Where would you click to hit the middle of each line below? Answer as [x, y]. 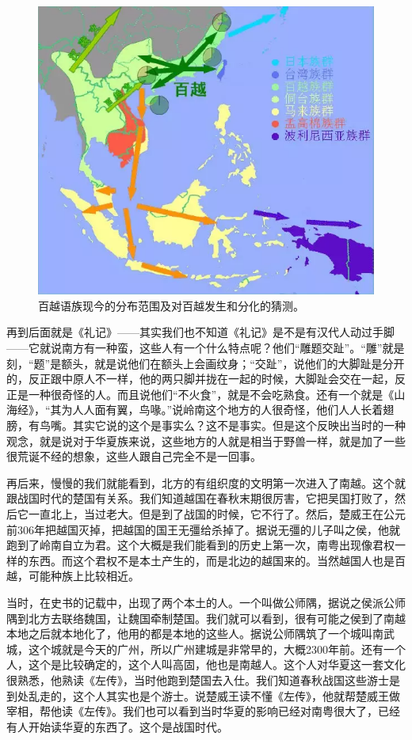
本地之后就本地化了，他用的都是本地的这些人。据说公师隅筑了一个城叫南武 [200, 634]
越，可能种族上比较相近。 [73, 576]
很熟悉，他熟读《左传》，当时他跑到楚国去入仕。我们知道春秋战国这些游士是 [203, 679]
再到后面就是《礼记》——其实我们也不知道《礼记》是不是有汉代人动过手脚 [200, 332]
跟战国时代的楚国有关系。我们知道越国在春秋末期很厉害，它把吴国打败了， [200, 498]
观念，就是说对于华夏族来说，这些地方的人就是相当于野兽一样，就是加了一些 [206, 440]
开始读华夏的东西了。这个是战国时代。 [128, 726]
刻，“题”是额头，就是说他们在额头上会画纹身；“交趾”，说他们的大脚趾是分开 [206, 363]
